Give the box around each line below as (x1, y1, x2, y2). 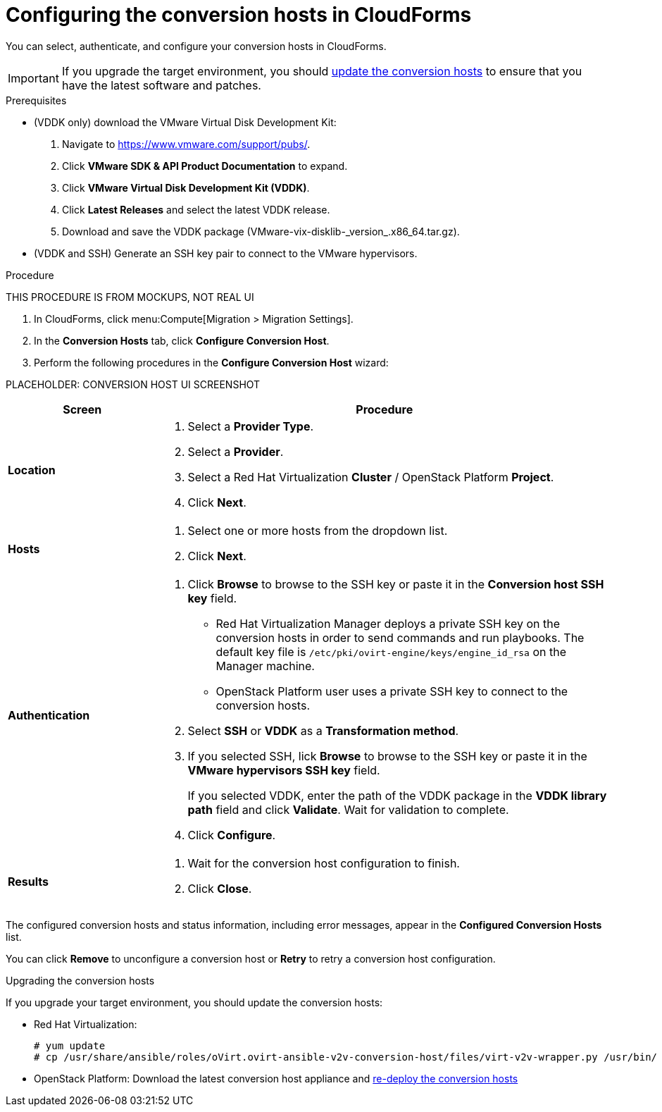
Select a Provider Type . (187, 419, 314, 433)
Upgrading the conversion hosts (6, 974, 155, 987)
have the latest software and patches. (61, 78, 261, 92)
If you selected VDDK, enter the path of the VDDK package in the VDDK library (187, 788, 607, 803)
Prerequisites (6, 94, 67, 106)
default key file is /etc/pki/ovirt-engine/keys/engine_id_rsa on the (216, 644, 566, 659)
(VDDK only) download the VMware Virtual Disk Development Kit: (34, 116, 337, 128)
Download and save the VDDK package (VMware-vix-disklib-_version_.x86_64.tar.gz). (62, 225, 460, 237)
